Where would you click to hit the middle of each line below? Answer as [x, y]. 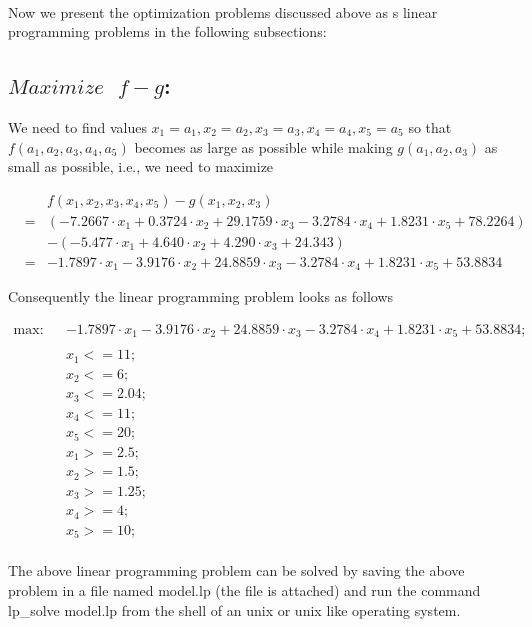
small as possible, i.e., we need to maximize [141, 166]
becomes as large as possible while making [263, 146]
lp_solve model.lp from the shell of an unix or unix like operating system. [234, 609]
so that [430, 126]
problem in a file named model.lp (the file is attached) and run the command [244, 589]
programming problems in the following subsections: [167, 31]
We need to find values [77, 126]
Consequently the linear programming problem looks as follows [201, 296]
